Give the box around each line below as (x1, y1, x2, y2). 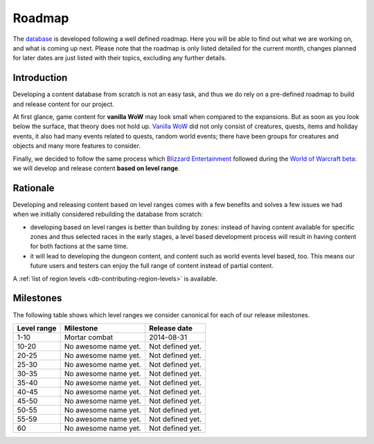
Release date (149, 323, 193, 332)
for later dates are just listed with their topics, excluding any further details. (12, 54, 227, 62)
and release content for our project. (12, 100, 114, 108)
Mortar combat (64, 332, 114, 342)
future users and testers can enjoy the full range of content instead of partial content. (30, 262, 274, 270)
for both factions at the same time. (30, 242, 129, 251)
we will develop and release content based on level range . (12, 163, 180, 172)
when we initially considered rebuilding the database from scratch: (12, 210, 204, 218)
